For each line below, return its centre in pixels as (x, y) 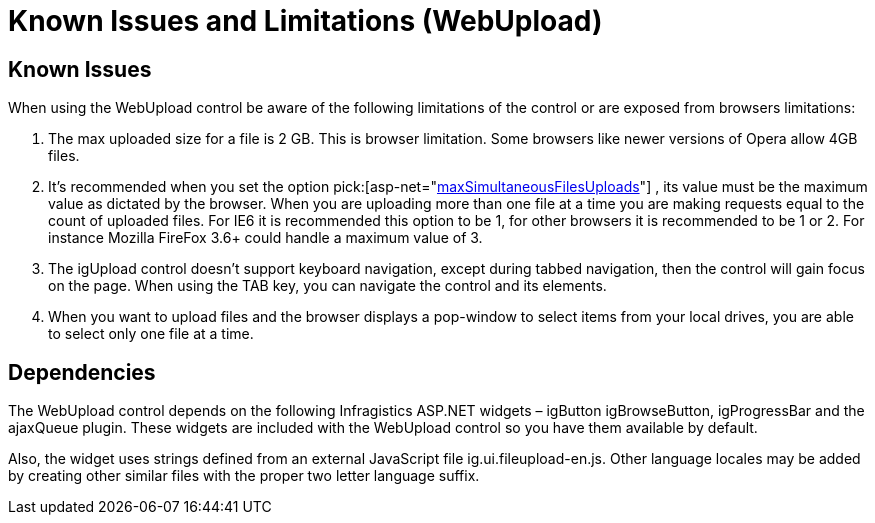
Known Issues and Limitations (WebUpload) (305, 21)
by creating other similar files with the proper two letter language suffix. (244, 476)
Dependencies (82, 372)
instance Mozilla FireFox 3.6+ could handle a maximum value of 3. (265, 238)
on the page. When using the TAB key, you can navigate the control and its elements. (327, 286)
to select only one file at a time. (151, 334)
